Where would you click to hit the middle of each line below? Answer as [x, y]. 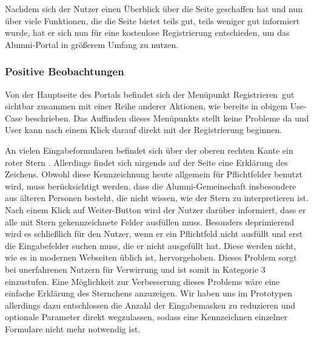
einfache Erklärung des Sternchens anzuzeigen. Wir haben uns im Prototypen [149, 293]
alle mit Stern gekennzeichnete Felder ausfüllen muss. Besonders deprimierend [149, 221]
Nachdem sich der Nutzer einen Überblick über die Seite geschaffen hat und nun [154, 9]
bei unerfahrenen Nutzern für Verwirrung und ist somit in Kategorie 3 [135, 269]
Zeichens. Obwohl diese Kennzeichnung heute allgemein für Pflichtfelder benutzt [154, 174]
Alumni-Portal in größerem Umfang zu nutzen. [92, 44]
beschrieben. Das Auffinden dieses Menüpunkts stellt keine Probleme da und [167, 118]
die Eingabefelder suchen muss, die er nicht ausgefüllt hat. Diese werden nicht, [151, 245]
